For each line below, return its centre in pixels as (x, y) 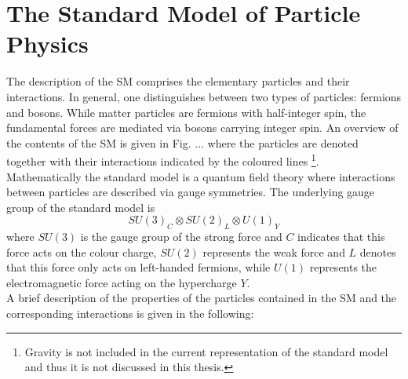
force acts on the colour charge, (82, 251)
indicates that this (341, 237)
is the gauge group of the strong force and (181, 237)
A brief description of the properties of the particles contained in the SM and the (202, 298)
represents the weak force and (274, 251)
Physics (47, 44)
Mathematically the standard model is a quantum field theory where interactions (201, 176)
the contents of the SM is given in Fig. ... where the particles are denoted (182, 142)
